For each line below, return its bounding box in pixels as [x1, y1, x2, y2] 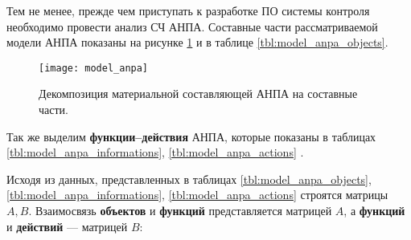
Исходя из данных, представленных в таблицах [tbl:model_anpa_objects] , [6, 170, 372, 187]
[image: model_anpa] [39, 62, 149, 74]
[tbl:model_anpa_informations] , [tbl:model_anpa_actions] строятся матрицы [6, 186, 388, 203]
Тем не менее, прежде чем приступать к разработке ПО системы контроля [6, 2, 370, 18]
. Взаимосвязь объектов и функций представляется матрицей [28, 202, 332, 218]
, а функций [343, 202, 405, 218]
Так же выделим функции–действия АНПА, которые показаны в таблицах [6, 128, 376, 144]
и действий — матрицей [6, 218, 128, 234]
